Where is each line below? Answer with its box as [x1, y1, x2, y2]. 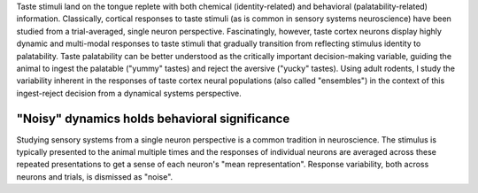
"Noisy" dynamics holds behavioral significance [16, 111, 290, 126]
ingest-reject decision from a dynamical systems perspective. [16, 88, 243, 98]
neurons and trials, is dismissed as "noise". [16, 171, 173, 181]
